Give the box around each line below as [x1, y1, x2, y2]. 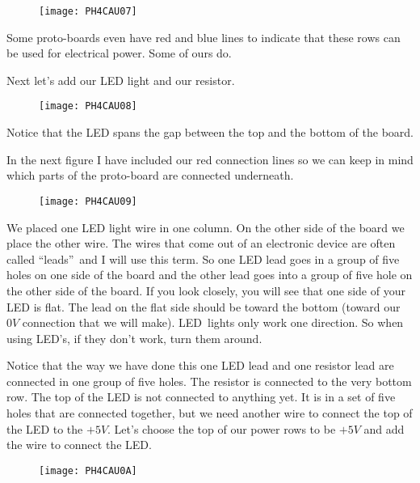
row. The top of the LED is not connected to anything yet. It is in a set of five [6, 388, 396, 405]
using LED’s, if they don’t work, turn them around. [6, 329, 262, 346]
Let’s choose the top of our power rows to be [114, 420, 336, 437]
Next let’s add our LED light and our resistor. [6, 71, 235, 88]
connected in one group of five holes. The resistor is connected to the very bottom [6, 372, 412, 389]
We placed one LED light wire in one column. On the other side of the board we [6, 218, 405, 235]
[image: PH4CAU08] [39, 100, 137, 112]
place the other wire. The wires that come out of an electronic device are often [6, 235, 396, 252]
